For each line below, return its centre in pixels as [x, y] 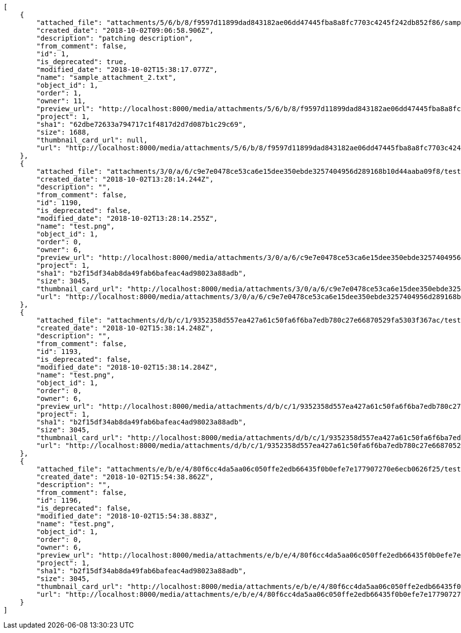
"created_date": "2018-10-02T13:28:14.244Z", [125, 179]
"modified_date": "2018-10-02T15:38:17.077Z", [127, 70]
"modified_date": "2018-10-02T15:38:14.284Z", [127, 367]
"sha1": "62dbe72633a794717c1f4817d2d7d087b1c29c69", [142, 124]
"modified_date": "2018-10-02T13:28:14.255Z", [127, 218]
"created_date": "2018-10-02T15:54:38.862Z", [125, 477]
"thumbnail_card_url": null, [92, 140]
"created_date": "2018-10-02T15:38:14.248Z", [125, 328]
